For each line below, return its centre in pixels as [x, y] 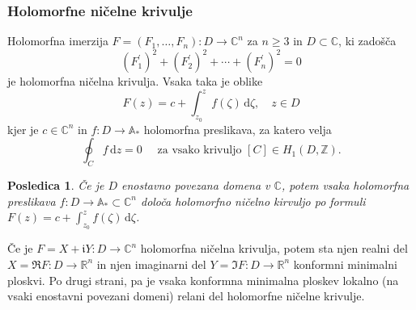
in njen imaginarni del [151, 264]
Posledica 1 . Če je [56, 185]
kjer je [23, 129]
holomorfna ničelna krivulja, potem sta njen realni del [274, 248]
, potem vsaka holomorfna [345, 185]
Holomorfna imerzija [58, 41]
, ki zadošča [367, 41]
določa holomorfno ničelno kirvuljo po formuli [253, 201]
